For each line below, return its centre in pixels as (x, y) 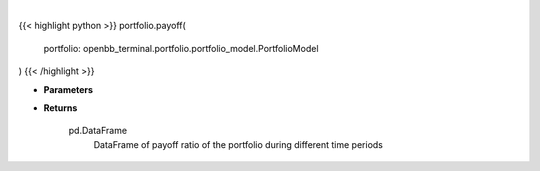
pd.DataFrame (98, 131)
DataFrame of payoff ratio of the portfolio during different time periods (238, 144)
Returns (60, 107)
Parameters (68, 89)
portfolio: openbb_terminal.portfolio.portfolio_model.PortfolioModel (181, 48)
